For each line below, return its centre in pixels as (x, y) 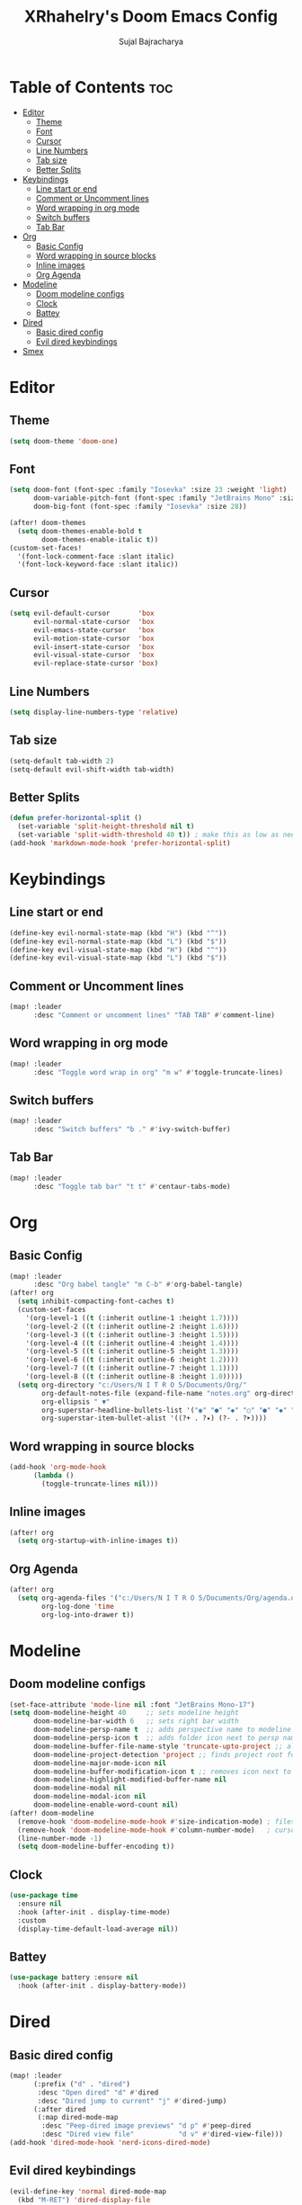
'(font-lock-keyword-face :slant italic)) (98, 565)
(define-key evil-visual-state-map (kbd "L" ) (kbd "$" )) (118, 958)
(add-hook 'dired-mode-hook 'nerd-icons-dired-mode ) (110, 2143)
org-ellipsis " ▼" (76, 1402)
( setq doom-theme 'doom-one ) (64, 441)
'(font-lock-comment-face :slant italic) (96, 556)
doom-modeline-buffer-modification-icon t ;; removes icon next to (162, 1772)
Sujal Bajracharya (151, 41)
